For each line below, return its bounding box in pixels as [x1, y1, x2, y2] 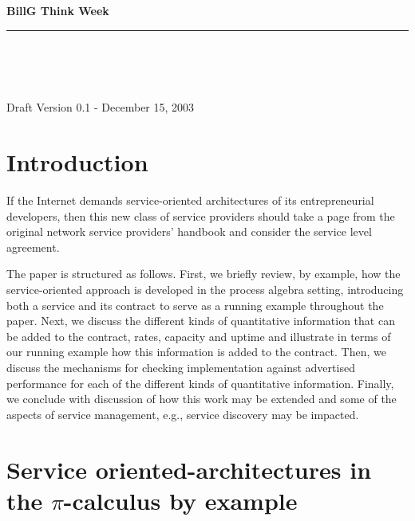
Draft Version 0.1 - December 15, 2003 [6, 99, 195, 116]
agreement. [6, 238, 60, 255]
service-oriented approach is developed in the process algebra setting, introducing [6, 281, 404, 298]
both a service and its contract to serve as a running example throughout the [6, 296, 384, 313]
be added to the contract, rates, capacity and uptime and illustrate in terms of [6, 327, 391, 344]
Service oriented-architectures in [6, 452, 372, 485]
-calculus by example [63, 484, 298, 516]
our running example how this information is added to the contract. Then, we [6, 343, 386, 360]
